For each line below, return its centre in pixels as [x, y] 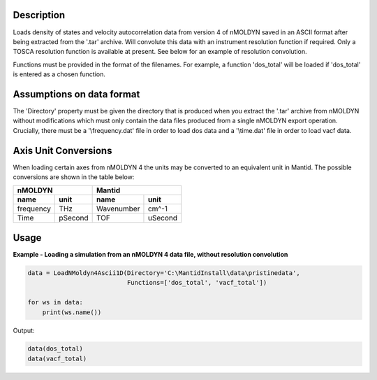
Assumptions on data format [76, 94]
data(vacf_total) [57, 358]
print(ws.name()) [72, 312]
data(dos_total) [56, 349]
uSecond [163, 218]
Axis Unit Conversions [62, 150]
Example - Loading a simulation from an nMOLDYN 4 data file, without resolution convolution [150, 254]
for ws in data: [56, 302]
